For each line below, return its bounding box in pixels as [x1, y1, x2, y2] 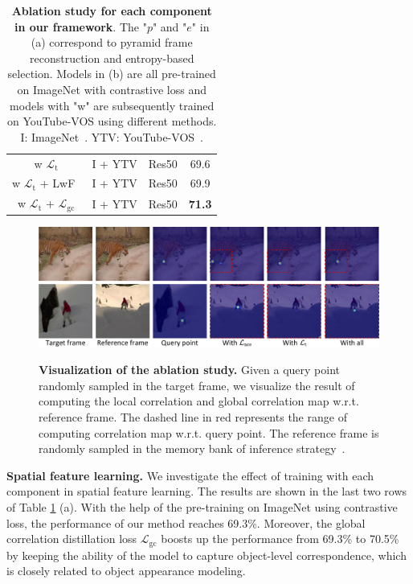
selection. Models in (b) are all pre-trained [7, 65, 216, 82]
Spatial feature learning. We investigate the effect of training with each [6, 467, 374, 483]
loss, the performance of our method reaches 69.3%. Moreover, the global [6, 514, 366, 531]
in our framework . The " [14, 18, 147, 35]
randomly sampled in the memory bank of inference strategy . [39, 440, 346, 457]
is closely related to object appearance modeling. [6, 562, 246, 579]
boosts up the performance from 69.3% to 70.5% [161, 530, 399, 547]
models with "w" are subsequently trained [10, 97, 215, 113]
